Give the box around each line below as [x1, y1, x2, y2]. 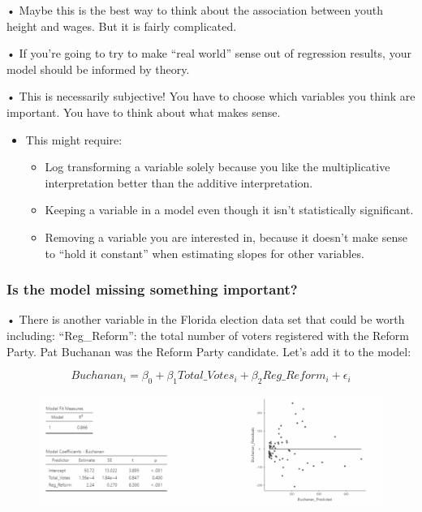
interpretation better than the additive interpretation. [45, 174, 313, 191]
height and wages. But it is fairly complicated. [6, 17, 237, 34]
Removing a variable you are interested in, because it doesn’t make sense [45, 228, 407, 245]
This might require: [25, 131, 123, 148]
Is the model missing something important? [6, 279, 298, 299]
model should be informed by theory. [6, 60, 190, 77]
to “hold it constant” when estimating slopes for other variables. [45, 244, 364, 261]
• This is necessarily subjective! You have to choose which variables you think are [6, 88, 416, 105]
